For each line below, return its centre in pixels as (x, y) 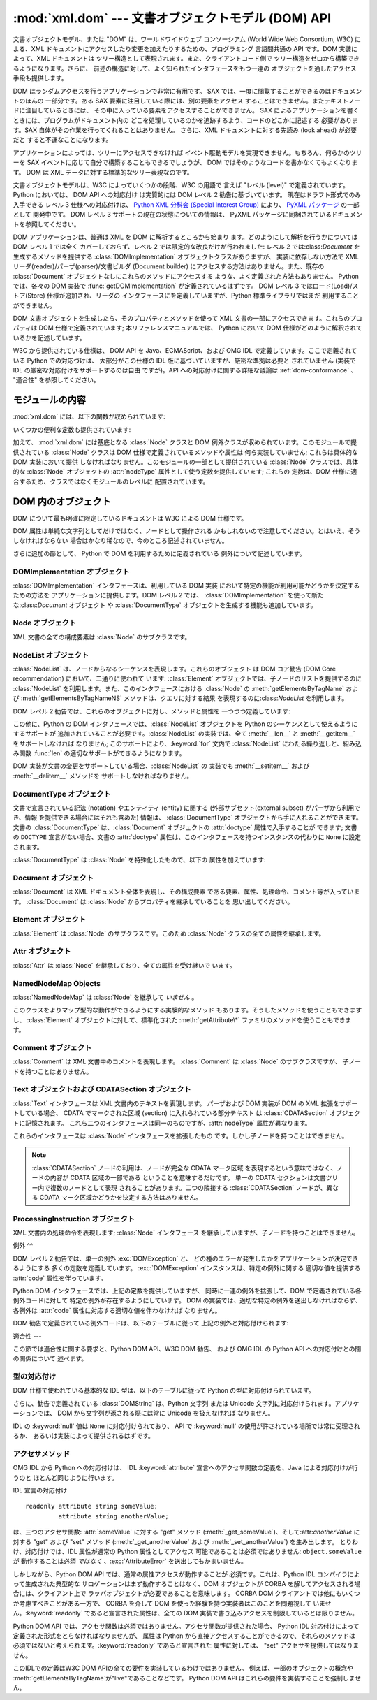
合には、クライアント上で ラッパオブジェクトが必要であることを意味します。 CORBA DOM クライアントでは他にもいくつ (187, 1594)
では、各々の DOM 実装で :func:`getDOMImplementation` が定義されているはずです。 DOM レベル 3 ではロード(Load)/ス (186, 286)
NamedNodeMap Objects (57, 983)
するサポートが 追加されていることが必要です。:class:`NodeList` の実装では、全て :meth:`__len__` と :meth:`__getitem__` (184, 734)
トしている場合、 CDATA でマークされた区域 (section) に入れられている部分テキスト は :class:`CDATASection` (170, 1113)
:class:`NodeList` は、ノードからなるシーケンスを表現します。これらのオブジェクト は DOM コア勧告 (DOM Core (175, 669)
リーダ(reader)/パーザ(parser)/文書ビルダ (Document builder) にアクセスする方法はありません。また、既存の (169, 266)
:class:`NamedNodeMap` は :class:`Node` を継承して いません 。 (105, 997)
